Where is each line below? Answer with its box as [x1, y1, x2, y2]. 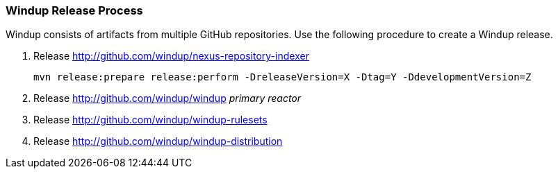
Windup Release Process [6, 3, 143, 17]
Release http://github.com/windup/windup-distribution [33, 135, 283, 148]
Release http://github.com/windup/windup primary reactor [33, 92, 302, 105]
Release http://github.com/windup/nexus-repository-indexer [33, 50, 309, 62]
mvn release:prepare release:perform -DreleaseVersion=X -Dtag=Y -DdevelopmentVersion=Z [33, 71, 532, 83]
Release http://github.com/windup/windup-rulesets [33, 114, 268, 126]
